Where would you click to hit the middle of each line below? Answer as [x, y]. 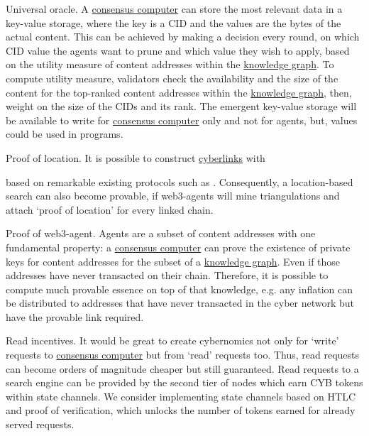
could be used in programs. [65, 134]
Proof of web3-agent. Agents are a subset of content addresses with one [161, 233]
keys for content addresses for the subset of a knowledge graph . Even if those [173, 261]
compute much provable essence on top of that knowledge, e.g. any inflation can [180, 289]
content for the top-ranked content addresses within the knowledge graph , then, [179, 92]
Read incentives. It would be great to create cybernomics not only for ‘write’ [172, 340]
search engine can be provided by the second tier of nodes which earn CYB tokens [184, 382]
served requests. [40, 424]
